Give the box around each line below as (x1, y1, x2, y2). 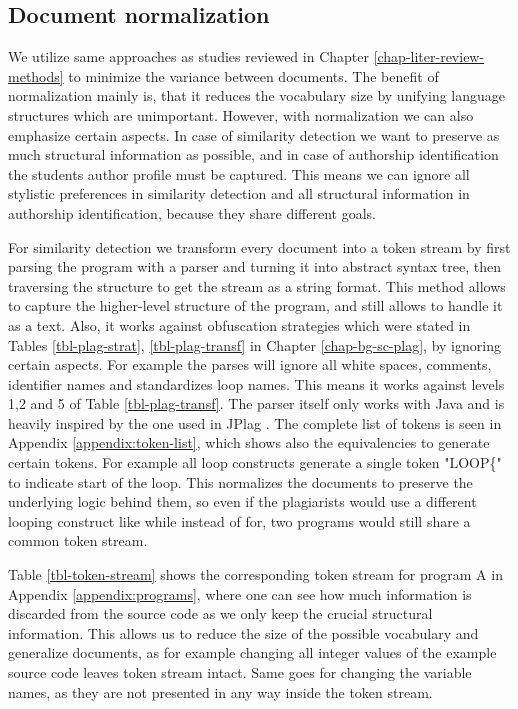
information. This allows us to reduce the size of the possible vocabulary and (8, 622, 479, 643)
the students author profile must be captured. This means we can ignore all (8, 163, 470, 184)
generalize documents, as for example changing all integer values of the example (8, 642, 497, 663)
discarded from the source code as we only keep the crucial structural (8, 603, 433, 624)
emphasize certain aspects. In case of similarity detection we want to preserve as (8, 124, 500, 145)
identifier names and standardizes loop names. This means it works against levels (8, 373, 505, 394)
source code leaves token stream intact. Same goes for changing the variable (8, 662, 472, 683)
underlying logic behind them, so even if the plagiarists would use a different (8, 491, 477, 512)
